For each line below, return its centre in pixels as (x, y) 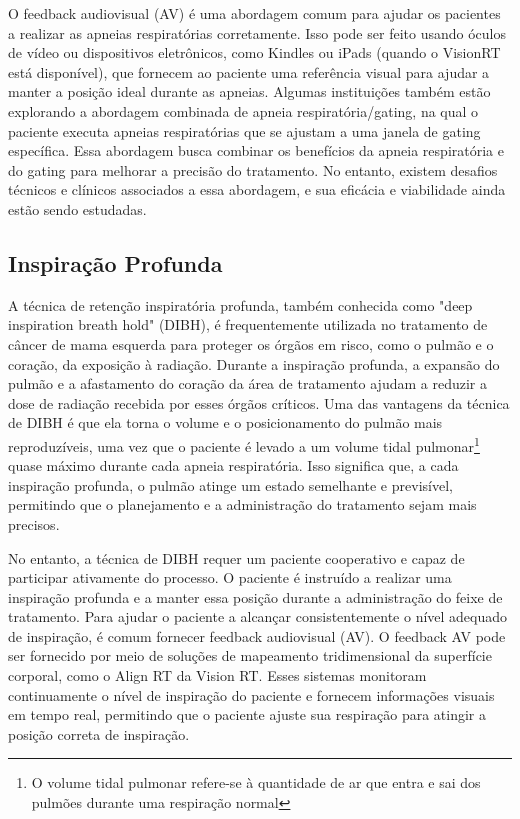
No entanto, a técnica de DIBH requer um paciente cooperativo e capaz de (236, 557)
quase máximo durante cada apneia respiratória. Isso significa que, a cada (233, 465)
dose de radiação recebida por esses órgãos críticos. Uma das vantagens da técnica (259, 402)
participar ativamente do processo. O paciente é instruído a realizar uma (230, 577)
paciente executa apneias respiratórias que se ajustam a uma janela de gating (244, 130)
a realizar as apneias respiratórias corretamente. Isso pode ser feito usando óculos (257, 32)
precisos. (34, 523)
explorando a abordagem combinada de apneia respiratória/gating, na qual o (243, 110)
